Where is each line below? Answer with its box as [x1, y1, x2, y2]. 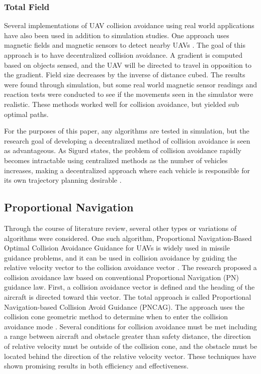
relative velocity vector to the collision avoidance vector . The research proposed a [4, 262, 257, 273]
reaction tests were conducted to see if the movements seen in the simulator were [4, 89, 253, 99]
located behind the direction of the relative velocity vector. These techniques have [4, 350, 256, 361]
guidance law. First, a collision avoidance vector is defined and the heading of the [4, 282, 255, 292]
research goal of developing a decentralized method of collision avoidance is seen [4, 135, 250, 146]
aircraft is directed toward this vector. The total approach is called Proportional [4, 292, 251, 302]
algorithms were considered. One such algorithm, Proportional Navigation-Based [4, 232, 252, 243]
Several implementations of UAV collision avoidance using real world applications [4, 20, 254, 31]
